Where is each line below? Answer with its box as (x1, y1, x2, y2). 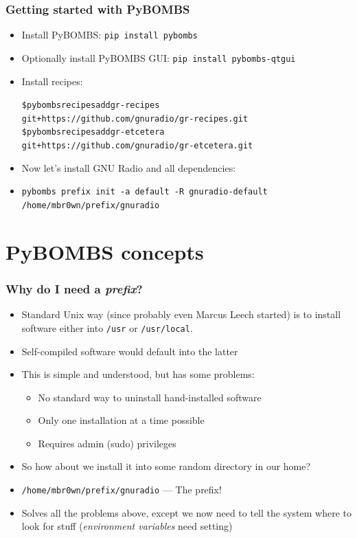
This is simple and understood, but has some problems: (21, 367, 255, 381)
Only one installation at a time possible (38, 413, 205, 427)
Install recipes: (21, 74, 83, 88)
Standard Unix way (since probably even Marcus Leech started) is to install (21, 307, 341, 322)
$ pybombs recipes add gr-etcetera (21, 127, 165, 137)
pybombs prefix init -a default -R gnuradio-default (21, 187, 268, 197)
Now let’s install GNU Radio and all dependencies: (21, 160, 236, 175)
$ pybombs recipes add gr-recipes (21, 100, 160, 111)
